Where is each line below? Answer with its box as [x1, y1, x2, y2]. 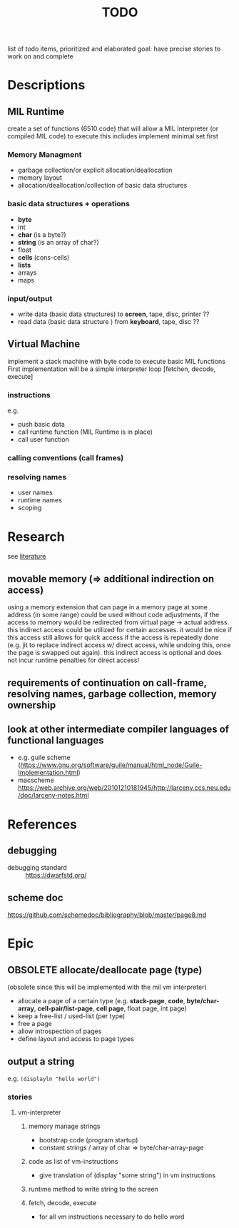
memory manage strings [28, 1122, 101, 1131]
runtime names [17, 496, 62, 504]
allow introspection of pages [17, 1027, 102, 1035]
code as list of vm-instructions [28, 1157, 118, 1166]
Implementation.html [17, 768, 78, 777]
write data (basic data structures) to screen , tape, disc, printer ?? [17, 310, 210, 318]
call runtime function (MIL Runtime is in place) [17, 427, 153, 436]
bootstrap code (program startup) [39, 1136, 138, 1145]
